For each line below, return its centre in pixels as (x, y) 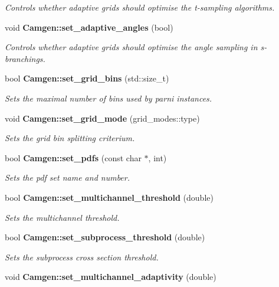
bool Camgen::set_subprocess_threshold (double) (105, 237)
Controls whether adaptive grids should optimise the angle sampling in (131, 47)
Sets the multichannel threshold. (62, 217)
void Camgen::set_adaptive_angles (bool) (89, 27)
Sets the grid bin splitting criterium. (70, 138)
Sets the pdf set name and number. (68, 177)
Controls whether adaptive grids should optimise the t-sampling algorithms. (140, 7)
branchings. (25, 58)
